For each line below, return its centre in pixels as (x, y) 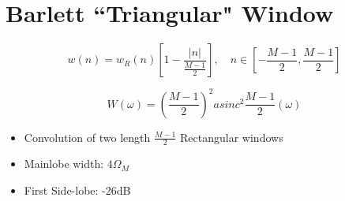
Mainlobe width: (64, 164)
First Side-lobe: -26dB (77, 190)
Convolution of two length (87, 137)
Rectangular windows (232, 137)
